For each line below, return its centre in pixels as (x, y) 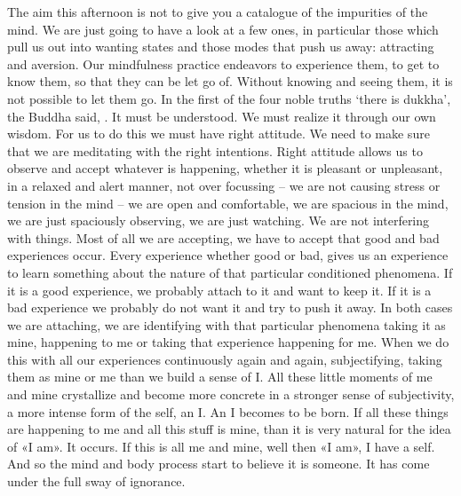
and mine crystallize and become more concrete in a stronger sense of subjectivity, (231, 394)
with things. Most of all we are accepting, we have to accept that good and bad (223, 237)
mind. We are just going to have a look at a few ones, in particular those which (223, 29)
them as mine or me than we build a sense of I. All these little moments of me (220, 377)
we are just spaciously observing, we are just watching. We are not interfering (219, 220)
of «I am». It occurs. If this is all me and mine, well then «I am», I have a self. (221, 446)
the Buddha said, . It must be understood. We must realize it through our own (222, 116)
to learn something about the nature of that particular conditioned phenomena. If (230, 272)
